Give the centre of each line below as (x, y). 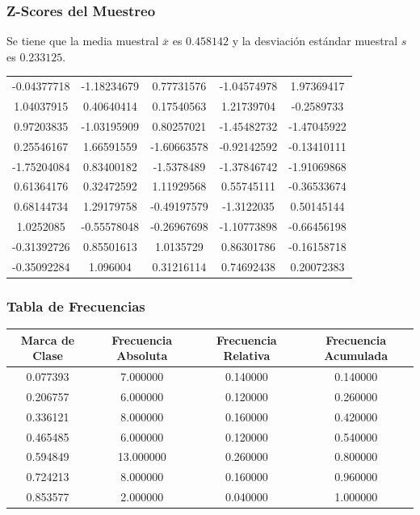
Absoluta (142, 356)
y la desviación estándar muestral (315, 41)
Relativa (247, 356)
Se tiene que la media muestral (83, 41)
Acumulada (356, 356)
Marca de (48, 339)
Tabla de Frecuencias (76, 306)
